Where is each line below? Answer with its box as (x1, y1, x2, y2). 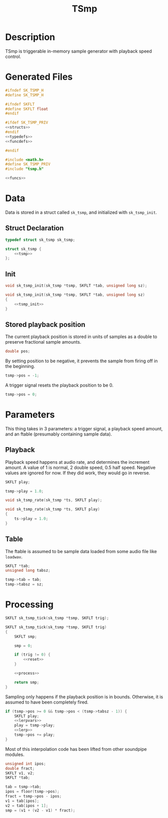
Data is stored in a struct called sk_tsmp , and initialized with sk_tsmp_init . (5, 209, 157, 215)
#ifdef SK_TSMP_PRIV (5, 120, 49, 125)
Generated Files (5, 71, 73, 83)
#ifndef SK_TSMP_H (5, 88, 44, 93)
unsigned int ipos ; (5, 761, 46, 766)
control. (5, 53, 22, 60)
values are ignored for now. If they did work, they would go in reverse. (5, 470, 150, 476)
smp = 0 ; (14, 643, 33, 648)
